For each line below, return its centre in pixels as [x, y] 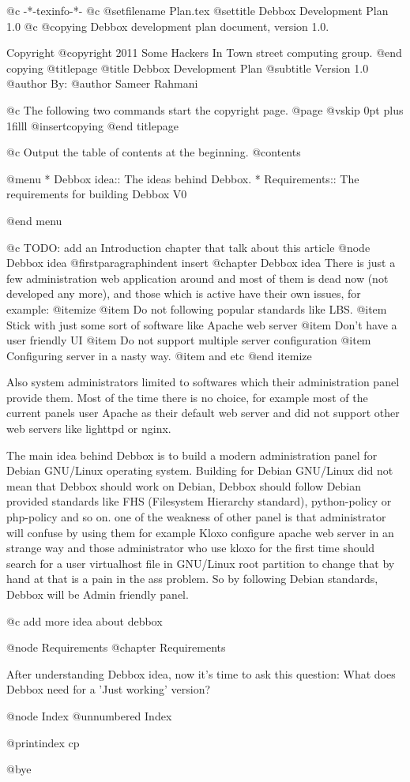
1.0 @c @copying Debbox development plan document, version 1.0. [168, 26]
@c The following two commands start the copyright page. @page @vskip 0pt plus [205, 109]
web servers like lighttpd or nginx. [89, 429]
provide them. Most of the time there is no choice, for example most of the [187, 397]
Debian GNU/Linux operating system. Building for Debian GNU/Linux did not [200, 470]
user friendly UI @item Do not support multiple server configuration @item [189, 340]
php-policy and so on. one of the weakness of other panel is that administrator [196, 517]
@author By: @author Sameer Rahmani [102, 83]
